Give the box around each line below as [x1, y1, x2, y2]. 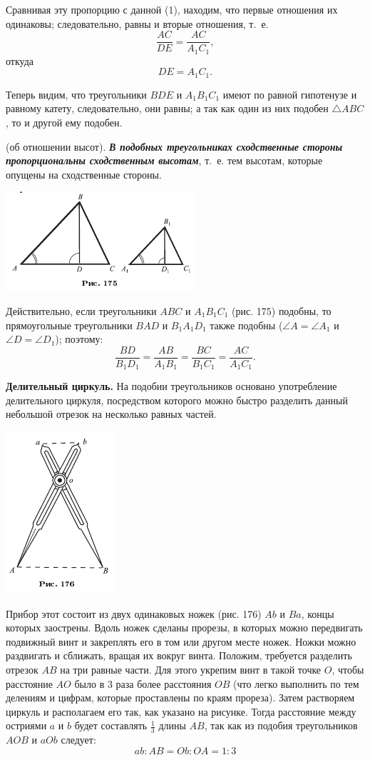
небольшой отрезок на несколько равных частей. [6, 406, 217, 421]
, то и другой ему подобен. [6, 114, 123, 129]
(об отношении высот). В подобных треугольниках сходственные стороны [6, 139, 343, 154]
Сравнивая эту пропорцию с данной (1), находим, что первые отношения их [6, 2, 338, 16]
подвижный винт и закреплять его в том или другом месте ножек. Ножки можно [6, 634, 356, 649]
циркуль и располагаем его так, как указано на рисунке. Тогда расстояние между [6, 704, 356, 719]
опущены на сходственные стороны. [6, 166, 162, 181]
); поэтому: [55, 331, 103, 346]
